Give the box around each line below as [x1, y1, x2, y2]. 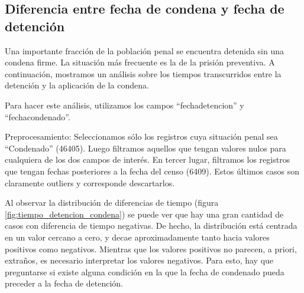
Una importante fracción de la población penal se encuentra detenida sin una [5, 44, 284, 57]
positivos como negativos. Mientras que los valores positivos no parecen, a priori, [5, 242, 297, 255]
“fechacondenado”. [5, 110, 70, 123]
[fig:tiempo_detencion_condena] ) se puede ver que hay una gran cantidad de [5, 208, 284, 220]
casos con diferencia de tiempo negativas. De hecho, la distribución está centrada [5, 219, 297, 232]
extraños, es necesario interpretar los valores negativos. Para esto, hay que [5, 254, 274, 266]
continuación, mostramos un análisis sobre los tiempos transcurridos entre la [5, 67, 282, 80]
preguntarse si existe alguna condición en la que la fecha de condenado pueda [5, 265, 284, 278]
